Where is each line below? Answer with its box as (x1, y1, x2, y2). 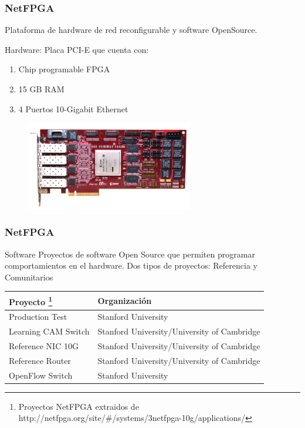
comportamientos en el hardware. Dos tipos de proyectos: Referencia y (5, 259, 257, 272)
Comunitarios (5, 270, 53, 283)
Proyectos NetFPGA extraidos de (18, 400, 139, 412)
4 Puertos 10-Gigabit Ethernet (18, 102, 128, 115)
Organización (97, 294, 152, 306)
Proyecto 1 (9, 293, 53, 307)
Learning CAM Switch (9, 325, 90, 337)
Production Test (9, 310, 67, 323)
